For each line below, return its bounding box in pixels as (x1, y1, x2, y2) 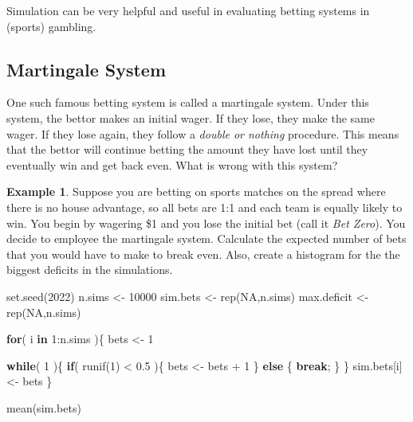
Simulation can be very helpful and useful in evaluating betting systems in (6, 2, 370, 18)
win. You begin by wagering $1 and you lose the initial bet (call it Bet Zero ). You (6, 214, 406, 231)
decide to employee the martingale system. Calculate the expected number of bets (6, 230, 407, 247)
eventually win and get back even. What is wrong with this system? (6, 156, 338, 173)
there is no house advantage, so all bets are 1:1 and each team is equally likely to (6, 198, 403, 215)
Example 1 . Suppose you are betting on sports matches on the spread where (6, 183, 386, 200)
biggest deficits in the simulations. (6, 261, 173, 278)
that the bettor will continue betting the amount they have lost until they (6, 141, 368, 158)
